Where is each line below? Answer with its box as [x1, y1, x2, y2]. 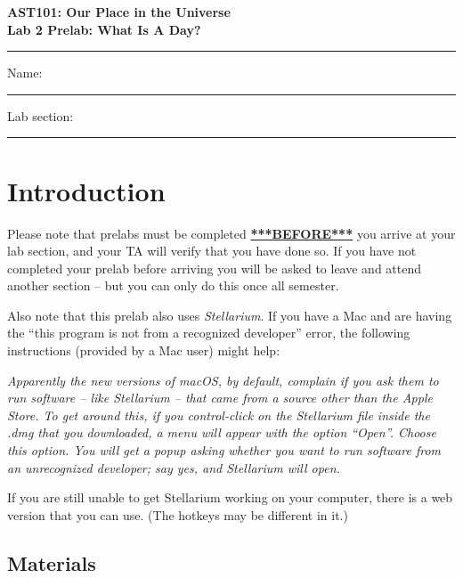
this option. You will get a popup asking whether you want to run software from [7, 441, 442, 460]
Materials [7, 549, 96, 576]
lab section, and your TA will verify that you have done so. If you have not [7, 241, 417, 260]
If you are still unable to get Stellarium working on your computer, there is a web [7, 488, 453, 507]
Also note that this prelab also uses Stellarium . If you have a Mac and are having [7, 305, 452, 324]
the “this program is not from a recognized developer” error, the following [7, 323, 410, 342]
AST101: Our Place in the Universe [7, 3, 231, 20]
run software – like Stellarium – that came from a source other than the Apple [7, 388, 433, 407]
